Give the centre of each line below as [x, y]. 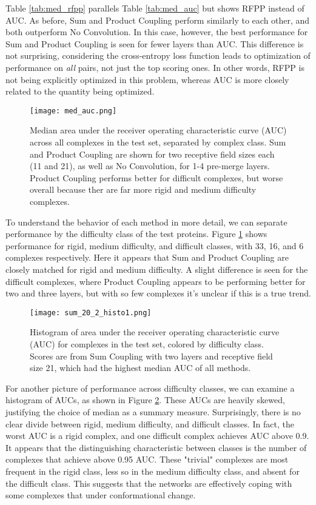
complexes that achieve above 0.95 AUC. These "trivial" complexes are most [147, 459]
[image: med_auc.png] [73, 111]
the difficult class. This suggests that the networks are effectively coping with [149, 483]
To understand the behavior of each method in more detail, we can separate [146, 222]
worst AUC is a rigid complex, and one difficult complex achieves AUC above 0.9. [157, 436]
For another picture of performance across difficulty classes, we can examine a [150, 388]
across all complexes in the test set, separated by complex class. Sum [158, 142]
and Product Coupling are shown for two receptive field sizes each [152, 154]
